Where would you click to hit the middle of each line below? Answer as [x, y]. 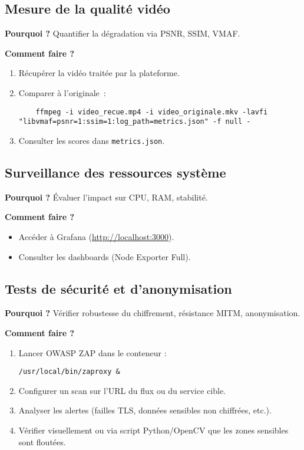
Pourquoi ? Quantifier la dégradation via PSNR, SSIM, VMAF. [123, 33]
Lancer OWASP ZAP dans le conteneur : [92, 352]
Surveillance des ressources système [115, 172]
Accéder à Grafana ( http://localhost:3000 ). [96, 236]
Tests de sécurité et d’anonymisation [118, 288]
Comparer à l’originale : [62, 92]
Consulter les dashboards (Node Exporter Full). [105, 256]
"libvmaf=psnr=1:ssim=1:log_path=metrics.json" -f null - [135, 122]
